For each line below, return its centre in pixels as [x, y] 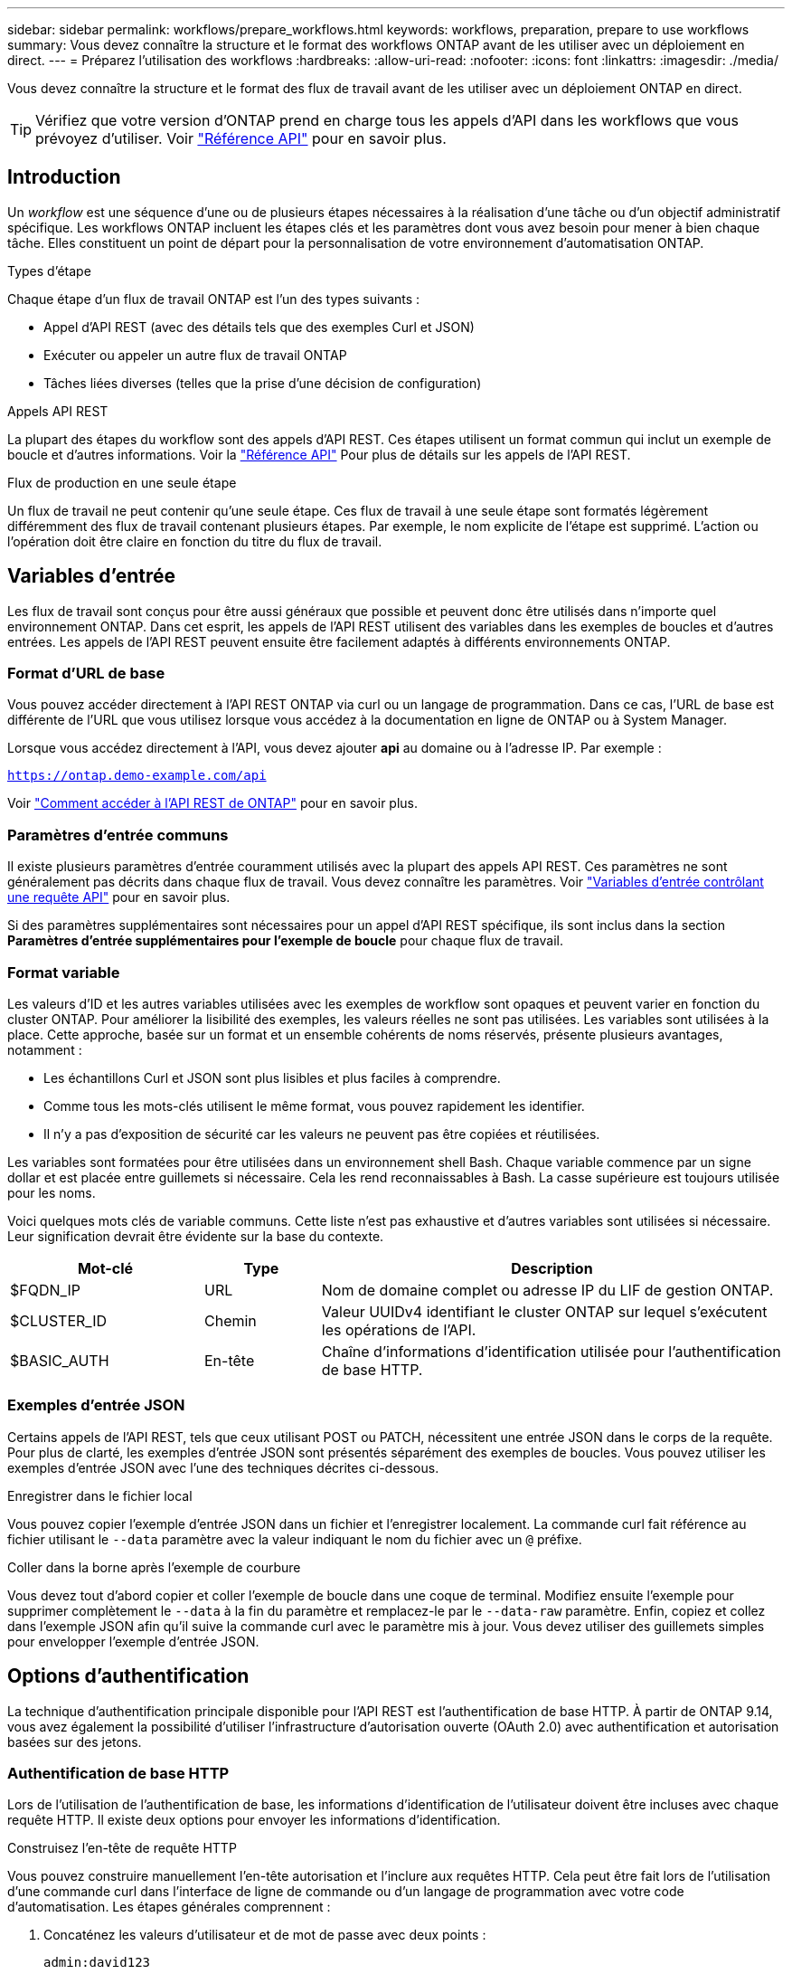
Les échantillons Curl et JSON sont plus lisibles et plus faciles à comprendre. [272, 1077]
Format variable [64, 972]
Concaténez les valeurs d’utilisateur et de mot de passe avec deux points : [265, 1935]
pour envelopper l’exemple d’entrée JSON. [133, 1641]
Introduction [64, 177]
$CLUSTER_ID [59, 1320]
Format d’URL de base [86, 674]
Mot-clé [105, 1268]
